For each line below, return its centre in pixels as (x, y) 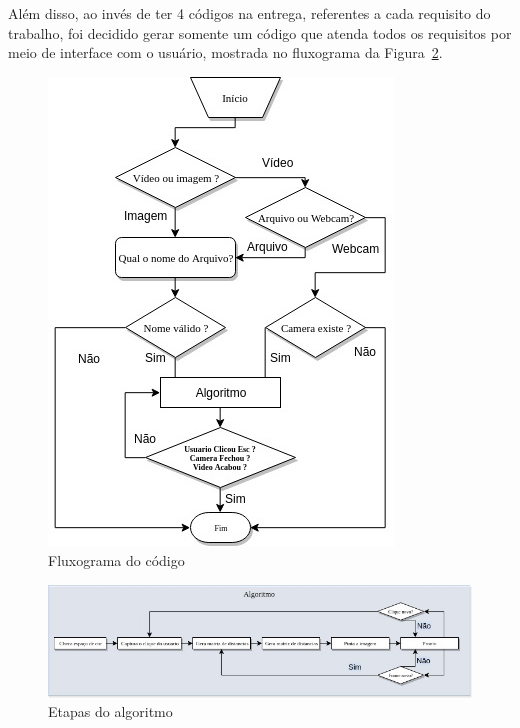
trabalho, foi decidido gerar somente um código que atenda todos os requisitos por (260, 32)
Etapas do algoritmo (110, 711)
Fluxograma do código (116, 560)
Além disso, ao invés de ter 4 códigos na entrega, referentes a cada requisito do (249, 13)
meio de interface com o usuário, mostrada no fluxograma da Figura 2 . (225, 52)
